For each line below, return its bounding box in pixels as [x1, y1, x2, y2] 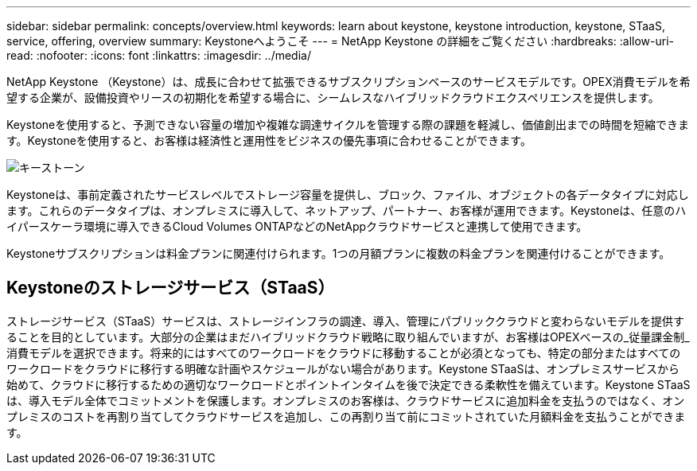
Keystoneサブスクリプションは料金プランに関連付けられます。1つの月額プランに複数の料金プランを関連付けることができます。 [6, 247, 671, 260]
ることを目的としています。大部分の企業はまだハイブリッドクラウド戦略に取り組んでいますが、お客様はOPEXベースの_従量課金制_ [6, 329, 690, 344]
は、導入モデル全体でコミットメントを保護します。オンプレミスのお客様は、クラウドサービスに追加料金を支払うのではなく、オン [6, 393, 685, 407]
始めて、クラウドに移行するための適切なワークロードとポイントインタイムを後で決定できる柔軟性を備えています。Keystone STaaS [6, 377, 691, 391]
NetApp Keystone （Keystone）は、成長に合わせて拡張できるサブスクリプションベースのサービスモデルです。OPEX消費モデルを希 [6, 75, 691, 88]
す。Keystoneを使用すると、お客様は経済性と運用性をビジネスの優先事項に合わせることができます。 [6, 134, 532, 147]
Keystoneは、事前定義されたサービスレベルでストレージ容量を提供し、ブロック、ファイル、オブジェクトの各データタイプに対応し [6, 188, 689, 201]
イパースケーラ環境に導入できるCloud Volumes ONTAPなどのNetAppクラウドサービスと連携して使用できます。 [6, 220, 588, 233]
